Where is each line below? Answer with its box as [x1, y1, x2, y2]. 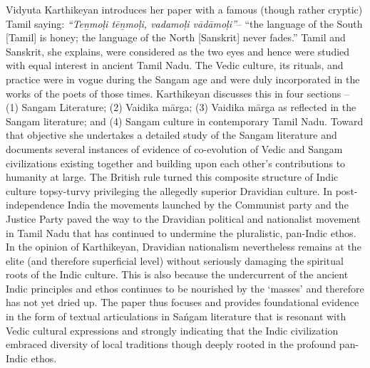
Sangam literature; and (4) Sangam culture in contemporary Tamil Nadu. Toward [6, 113, 364, 128]
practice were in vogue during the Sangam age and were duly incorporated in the [6, 71, 360, 86]
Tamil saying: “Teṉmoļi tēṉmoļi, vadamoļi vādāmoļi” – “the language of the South [6, 16, 363, 31]
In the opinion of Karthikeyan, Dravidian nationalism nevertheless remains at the [6, 239, 361, 254]
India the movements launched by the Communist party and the [67, 197, 349, 212]
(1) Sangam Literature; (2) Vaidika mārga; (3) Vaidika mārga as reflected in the [6, 100, 356, 115]
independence [6, 197, 65, 212]
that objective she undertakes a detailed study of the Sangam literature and [6, 127, 337, 142]
